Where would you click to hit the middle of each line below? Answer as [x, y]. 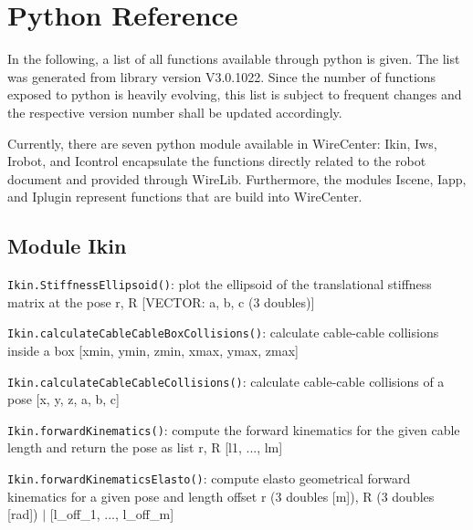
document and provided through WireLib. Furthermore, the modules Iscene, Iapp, [237, 178]
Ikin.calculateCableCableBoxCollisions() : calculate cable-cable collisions [223, 333]
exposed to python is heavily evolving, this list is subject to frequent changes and [235, 94]
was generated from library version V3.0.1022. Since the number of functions [222, 76]
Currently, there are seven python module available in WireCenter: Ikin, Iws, [222, 143]
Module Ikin [67, 246]
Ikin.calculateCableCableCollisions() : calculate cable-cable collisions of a [226, 381]
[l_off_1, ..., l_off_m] [112, 514]
